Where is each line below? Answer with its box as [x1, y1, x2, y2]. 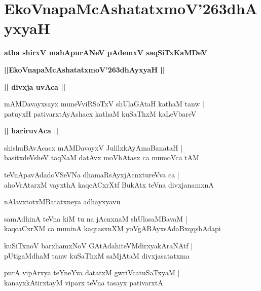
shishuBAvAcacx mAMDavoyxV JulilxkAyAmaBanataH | [4, 142, 183, 153]
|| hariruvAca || [4, 125, 59, 136]
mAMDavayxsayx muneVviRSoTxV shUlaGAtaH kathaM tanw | [4, 98, 204, 109]
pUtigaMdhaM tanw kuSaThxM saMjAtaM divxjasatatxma [4, 250, 190, 261]
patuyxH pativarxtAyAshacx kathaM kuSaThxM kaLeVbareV [4, 108, 197, 119]
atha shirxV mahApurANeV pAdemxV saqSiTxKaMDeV [4, 47, 208, 58]
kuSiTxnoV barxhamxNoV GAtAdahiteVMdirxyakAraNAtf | [4, 240, 193, 251]
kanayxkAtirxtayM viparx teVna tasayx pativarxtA [4, 277, 163, 287]
